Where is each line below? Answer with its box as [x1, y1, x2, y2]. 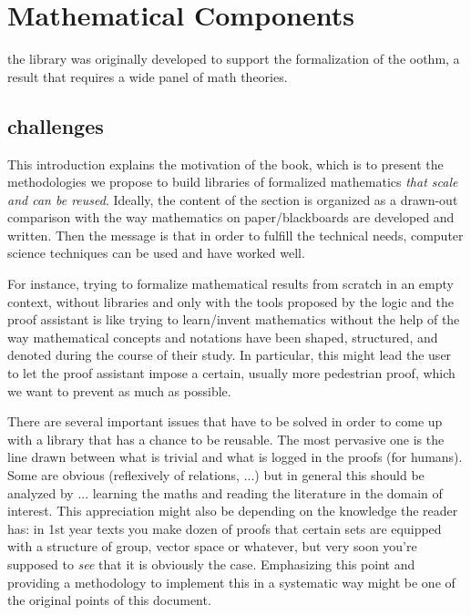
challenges [7, 111, 104, 139]
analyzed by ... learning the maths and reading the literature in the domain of [7, 483, 443, 502]
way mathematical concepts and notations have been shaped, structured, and [7, 327, 438, 346]
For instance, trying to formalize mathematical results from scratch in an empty [7, 274, 454, 293]
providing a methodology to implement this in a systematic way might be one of [7, 572, 456, 591]
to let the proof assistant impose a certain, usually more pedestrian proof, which [7, 364, 456, 383]
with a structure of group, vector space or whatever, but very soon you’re [7, 537, 417, 556]
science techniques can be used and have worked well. [7, 243, 305, 262]
